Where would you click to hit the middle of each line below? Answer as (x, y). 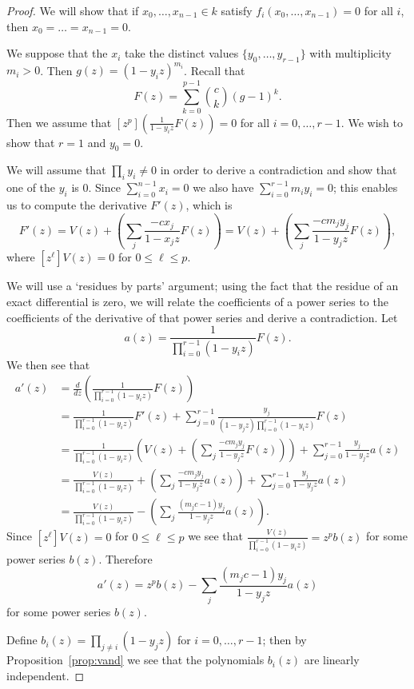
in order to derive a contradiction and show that (279, 170)
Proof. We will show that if (73, 10)
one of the (31, 187)
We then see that (48, 364)
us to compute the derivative (77, 205)
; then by (285, 640)
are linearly (332, 660)
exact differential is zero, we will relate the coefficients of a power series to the (197, 301)
